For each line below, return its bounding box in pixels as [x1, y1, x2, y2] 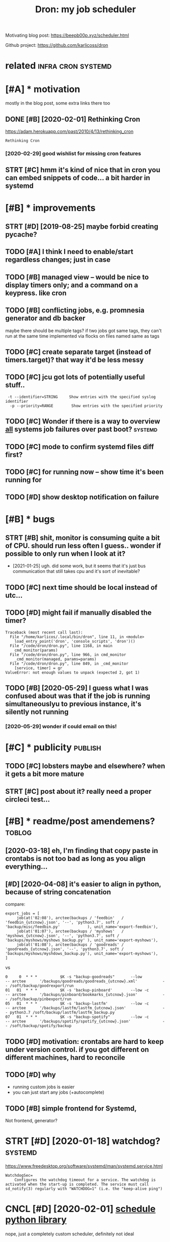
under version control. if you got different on [5, 1045, 149, 1054]
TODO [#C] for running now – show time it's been [5, 467, 164, 476]
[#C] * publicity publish [5, 742, 102, 753]
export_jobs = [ [5, 911, 40, 916]
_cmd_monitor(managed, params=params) [14, 656, 97, 661]
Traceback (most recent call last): [5, 630, 83, 635]
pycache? [5, 230, 37, 239]
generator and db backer [5, 314, 86, 323]
